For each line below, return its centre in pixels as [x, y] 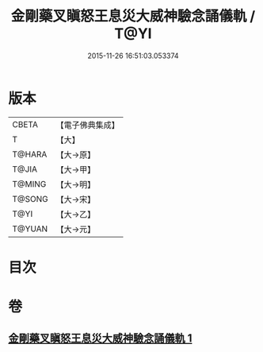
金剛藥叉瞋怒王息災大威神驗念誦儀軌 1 [100, 338]
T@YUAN [30, 229]
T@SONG [30, 199]
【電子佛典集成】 [88, 125]
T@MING [29, 184]
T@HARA [30, 154]
